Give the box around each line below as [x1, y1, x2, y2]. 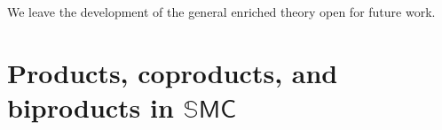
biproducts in [7, 88, 174, 125]
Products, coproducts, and [7, 54, 338, 90]
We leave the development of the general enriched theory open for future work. [7, 3, 436, 20]
